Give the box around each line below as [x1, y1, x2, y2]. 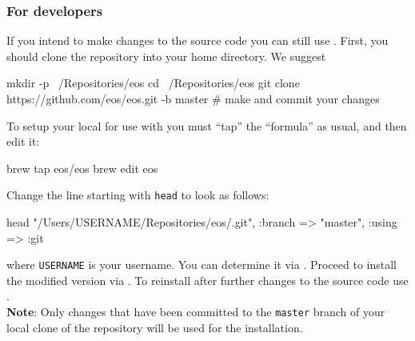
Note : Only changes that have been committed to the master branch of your [6, 303, 385, 320]
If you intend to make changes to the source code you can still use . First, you [6, 32, 389, 49]
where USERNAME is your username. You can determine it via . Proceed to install [6, 256, 397, 273]
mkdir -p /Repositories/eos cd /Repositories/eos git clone [6, 74, 300, 91]
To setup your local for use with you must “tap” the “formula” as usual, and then [6, 117, 407, 134]
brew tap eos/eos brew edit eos [6, 159, 158, 176]
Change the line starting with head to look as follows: [6, 187, 269, 203]
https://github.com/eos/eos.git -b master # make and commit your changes [6, 90, 380, 106]
